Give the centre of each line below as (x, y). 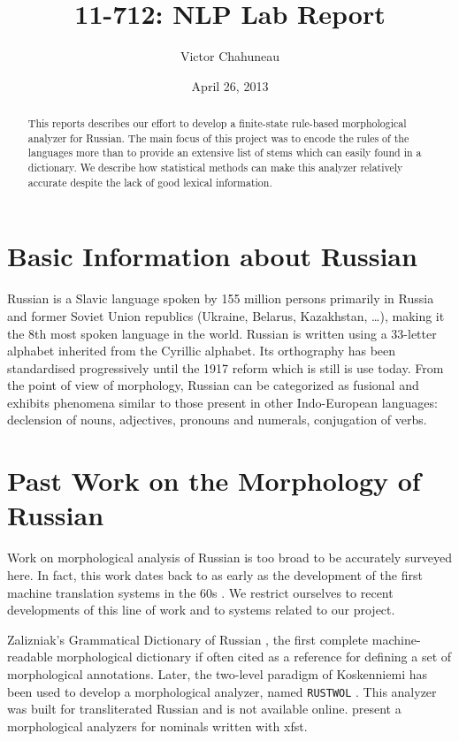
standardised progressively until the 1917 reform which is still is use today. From (226, 367)
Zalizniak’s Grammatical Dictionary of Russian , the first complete (188, 639)
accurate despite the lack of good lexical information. (150, 182)
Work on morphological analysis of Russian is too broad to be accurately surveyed (229, 558)
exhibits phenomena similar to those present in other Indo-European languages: (222, 402)
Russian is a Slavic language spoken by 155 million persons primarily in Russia (221, 298)
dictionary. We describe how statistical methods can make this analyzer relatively (215, 168)
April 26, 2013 (230, 85)
